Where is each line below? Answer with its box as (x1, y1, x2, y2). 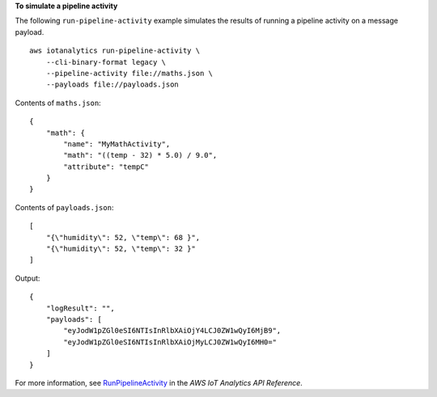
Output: (15, 273, 40, 283)
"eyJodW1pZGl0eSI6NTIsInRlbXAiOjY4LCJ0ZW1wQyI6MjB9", (63, 326, 282, 336)
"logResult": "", (45, 303, 115, 313)
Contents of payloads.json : (15, 202, 114, 212)
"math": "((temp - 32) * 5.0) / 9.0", (63, 150, 218, 160)
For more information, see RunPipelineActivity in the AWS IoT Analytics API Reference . (15, 378, 303, 387)
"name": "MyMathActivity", (63, 139, 171, 149)
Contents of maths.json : (15, 98, 101, 108)
